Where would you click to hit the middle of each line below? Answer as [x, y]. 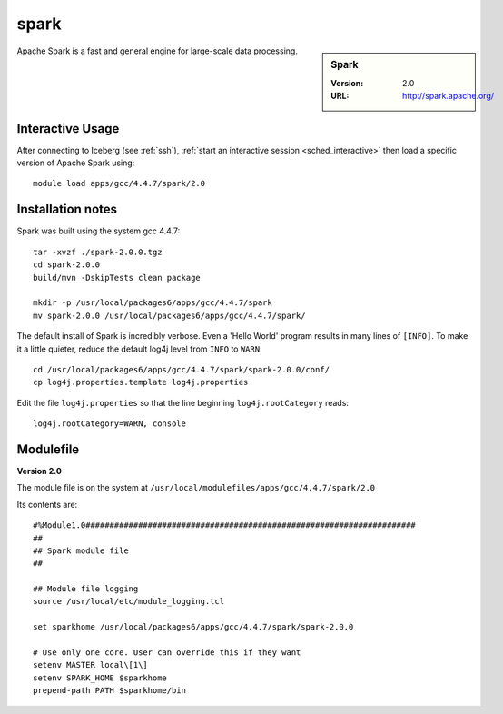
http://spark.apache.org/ [449, 96]
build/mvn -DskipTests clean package [117, 278]
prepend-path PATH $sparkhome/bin [109, 691]
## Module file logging [86, 589]
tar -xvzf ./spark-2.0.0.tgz [98, 252]
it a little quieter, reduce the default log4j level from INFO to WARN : [139, 349]
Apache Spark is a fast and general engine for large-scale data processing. [158, 51]
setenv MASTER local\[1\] [91, 665]
